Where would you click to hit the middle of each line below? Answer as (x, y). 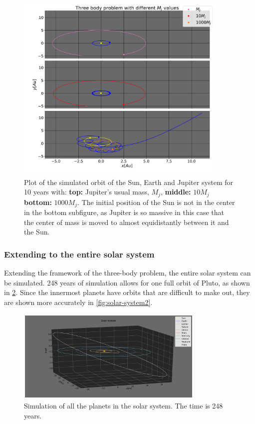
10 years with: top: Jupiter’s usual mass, (87, 192)
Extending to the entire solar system (79, 254)
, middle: (176, 192)
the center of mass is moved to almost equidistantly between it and (127, 222)
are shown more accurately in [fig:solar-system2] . (78, 302)
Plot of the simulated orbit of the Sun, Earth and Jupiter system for (129, 182)
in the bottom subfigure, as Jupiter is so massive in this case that (124, 212)
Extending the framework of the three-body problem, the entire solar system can (127, 273)
